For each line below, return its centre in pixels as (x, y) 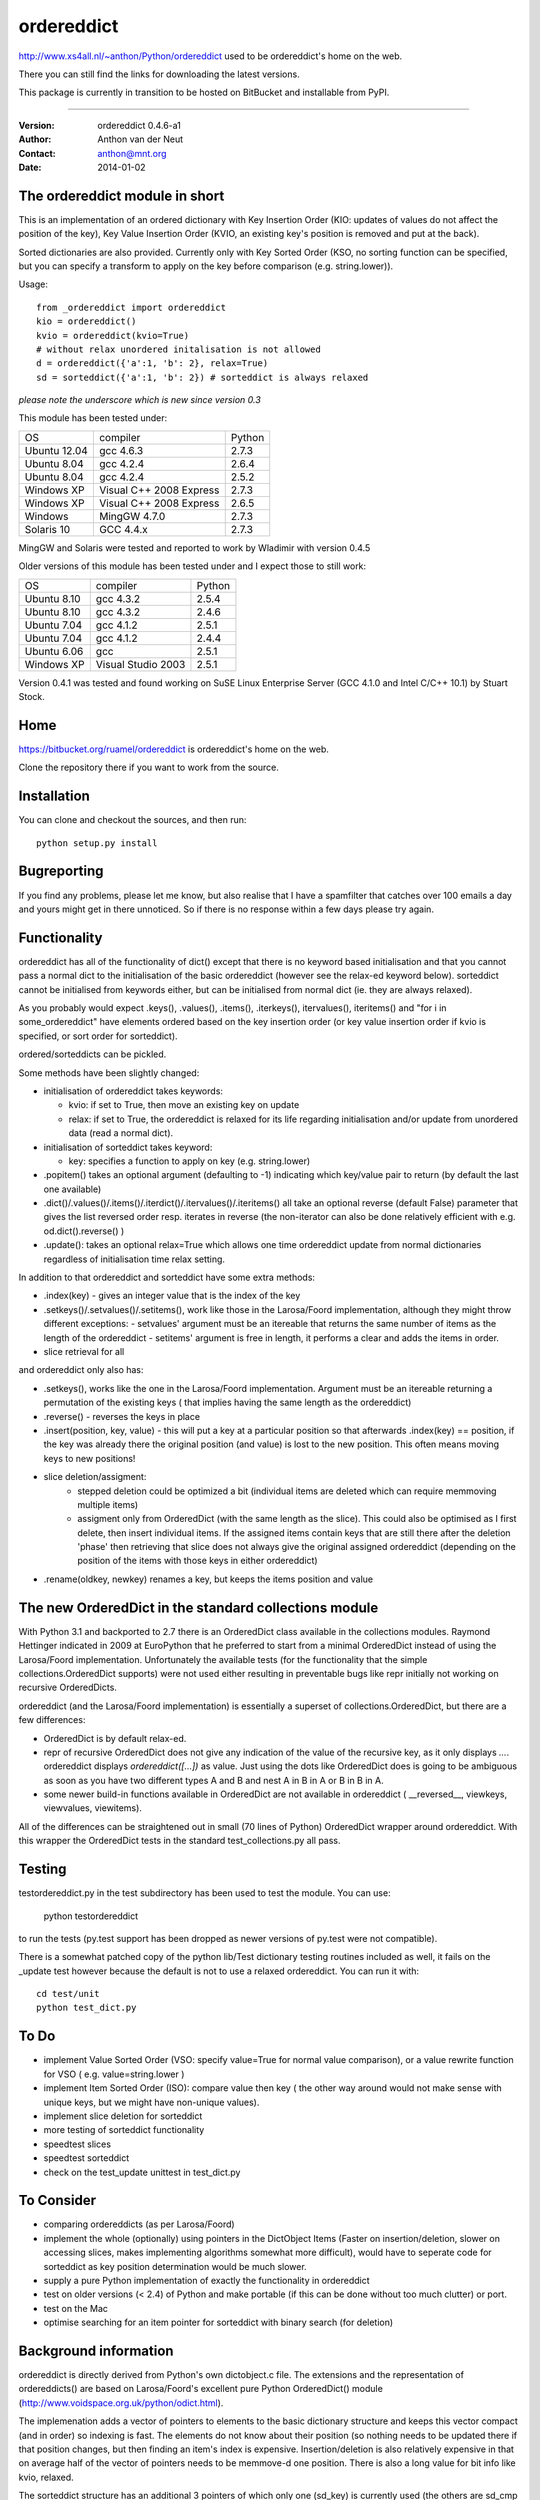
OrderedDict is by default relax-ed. (115, 1738)
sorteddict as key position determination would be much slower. (175, 2266)
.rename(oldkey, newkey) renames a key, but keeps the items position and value (208, 1579)
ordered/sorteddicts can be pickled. (92, 1054)
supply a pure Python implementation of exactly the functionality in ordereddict (206, 2280)
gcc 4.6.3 (121, 450)
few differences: (52, 1720)
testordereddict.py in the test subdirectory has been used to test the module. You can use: (204, 1893)
